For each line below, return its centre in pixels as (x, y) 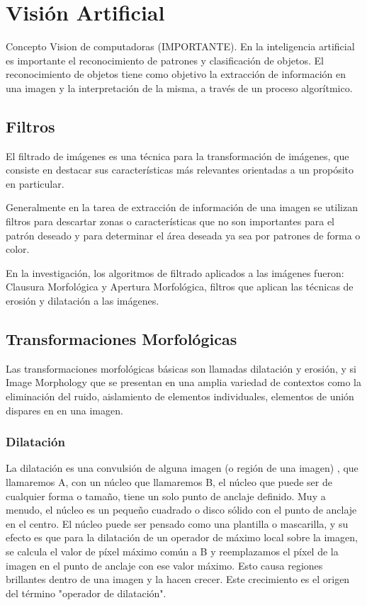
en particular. (35, 183)
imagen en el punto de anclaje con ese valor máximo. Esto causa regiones (164, 565)
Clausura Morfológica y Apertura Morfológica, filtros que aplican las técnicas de (180, 287)
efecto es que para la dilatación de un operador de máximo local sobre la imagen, (182, 537)
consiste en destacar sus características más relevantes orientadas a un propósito (180, 170)
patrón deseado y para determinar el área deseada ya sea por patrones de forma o (183, 235)
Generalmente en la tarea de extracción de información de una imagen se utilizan (182, 207)
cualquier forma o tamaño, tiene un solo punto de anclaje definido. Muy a (166, 496)
